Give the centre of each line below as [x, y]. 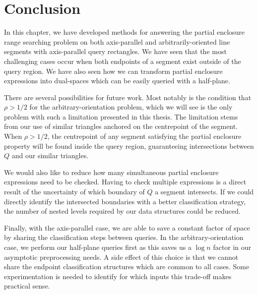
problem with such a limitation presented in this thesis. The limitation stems [121, 116]
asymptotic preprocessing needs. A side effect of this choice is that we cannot [121, 257]
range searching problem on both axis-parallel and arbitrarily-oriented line [117, 41]
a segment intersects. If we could [204, 192]
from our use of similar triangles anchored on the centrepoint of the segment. [121, 126]
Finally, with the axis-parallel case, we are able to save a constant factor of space [127, 227]
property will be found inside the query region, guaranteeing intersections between [129, 146]
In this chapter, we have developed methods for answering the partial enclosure [125, 32]
